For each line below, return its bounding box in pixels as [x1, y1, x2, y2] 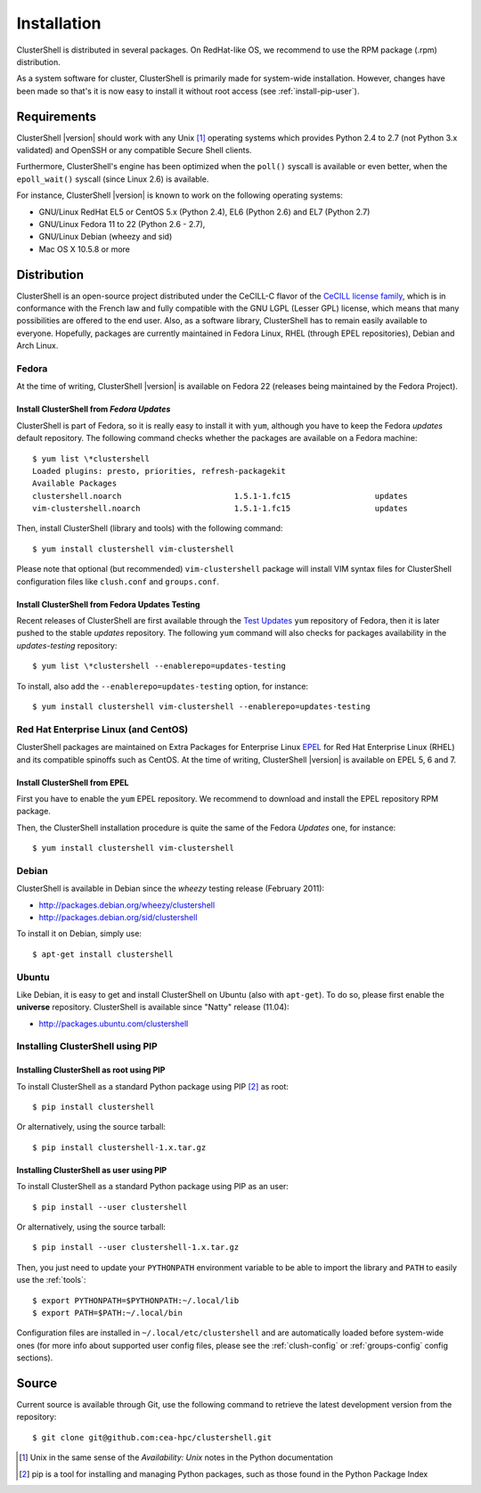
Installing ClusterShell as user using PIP [16, 1164, 167, 1175]
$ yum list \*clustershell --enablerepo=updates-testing [32, 661, 287, 672]
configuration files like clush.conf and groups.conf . [16, 575, 220, 587]
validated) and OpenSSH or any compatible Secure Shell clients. [16, 145, 253, 156]
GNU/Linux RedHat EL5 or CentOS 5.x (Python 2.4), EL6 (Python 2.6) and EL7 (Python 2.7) [38, 206, 371, 217]
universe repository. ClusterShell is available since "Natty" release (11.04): [16, 1002, 289, 1013]
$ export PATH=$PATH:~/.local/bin [32, 1308, 183, 1318]
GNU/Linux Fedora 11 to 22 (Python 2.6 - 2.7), [38, 218, 206, 229]
